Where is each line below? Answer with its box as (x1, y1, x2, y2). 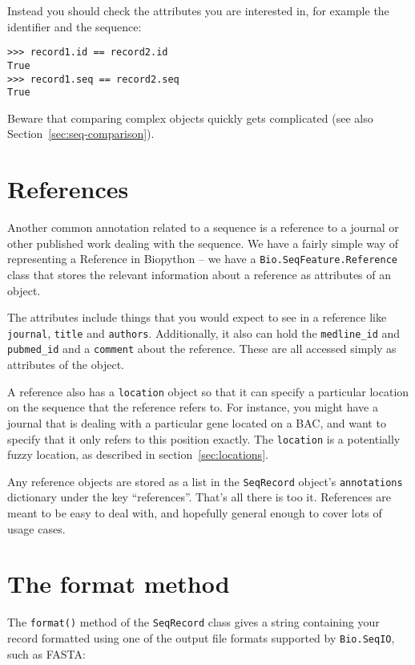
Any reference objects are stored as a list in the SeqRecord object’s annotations (7, 472, 403, 489)
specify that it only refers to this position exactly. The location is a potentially (7, 430, 401, 447)
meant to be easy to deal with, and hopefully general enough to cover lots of (7, 505, 382, 521)
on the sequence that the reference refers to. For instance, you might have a (7, 399, 378, 416)
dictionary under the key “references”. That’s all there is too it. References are (7, 489, 392, 505)
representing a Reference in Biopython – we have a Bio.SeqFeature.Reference (7, 250, 397, 267)
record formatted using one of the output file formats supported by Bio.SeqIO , (7, 629, 395, 646)
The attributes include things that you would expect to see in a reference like (7, 309, 387, 326)
